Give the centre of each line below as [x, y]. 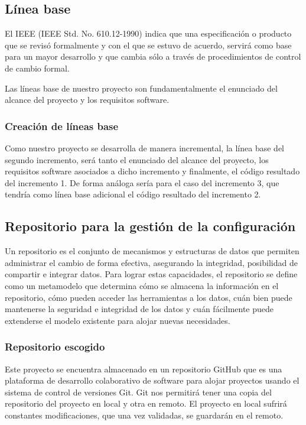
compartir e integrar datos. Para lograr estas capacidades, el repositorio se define [151, 274]
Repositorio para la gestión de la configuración [150, 226]
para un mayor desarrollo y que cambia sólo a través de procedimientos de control [153, 56]
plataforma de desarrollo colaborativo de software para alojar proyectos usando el [152, 380]
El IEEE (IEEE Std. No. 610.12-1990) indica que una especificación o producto [148, 33]
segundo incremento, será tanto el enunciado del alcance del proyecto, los [137, 159]
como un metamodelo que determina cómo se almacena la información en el [142, 285]
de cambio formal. [37, 68]
